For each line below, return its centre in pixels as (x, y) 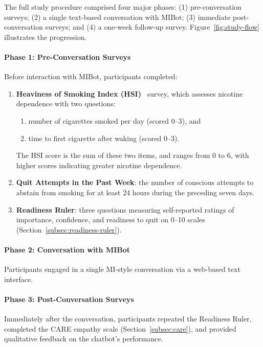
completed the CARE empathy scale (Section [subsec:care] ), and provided (120, 328)
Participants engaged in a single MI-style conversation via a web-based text (122, 269)
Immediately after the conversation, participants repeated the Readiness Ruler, (128, 319)
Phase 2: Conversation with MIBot (67, 249)
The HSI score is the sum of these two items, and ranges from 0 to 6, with (133, 155)
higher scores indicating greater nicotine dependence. (99, 165)
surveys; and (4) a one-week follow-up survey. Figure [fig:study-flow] (152, 27)
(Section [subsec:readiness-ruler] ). (69, 229)
